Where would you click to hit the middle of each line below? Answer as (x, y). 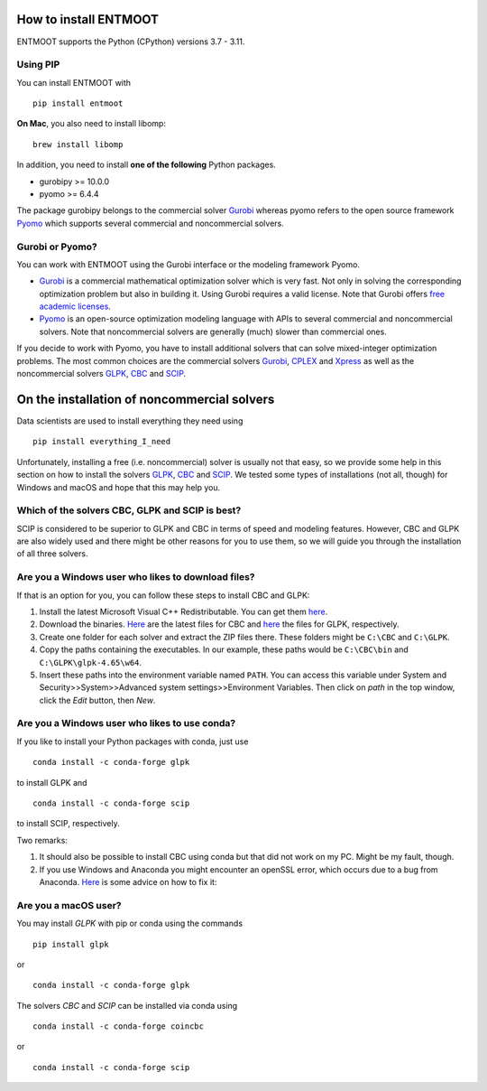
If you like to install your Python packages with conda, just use (133, 741)
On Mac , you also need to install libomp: (92, 124)
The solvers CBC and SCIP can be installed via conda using (127, 1005)
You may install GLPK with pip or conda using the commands (130, 923)
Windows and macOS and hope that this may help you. (119, 487)
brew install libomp (78, 144)
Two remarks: (42, 840)
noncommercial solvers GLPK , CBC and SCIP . (101, 374)
